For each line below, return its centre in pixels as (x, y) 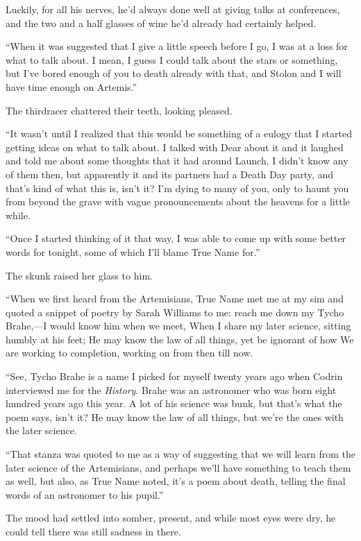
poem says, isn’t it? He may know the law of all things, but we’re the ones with (175, 417)
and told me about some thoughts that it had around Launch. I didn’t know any (177, 161)
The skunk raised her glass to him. (79, 275)
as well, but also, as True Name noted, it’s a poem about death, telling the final (176, 481)
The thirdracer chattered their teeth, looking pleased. (119, 110)
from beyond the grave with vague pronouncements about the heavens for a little (178, 201)
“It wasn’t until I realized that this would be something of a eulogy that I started (179, 134)
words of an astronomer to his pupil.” (85, 494)
